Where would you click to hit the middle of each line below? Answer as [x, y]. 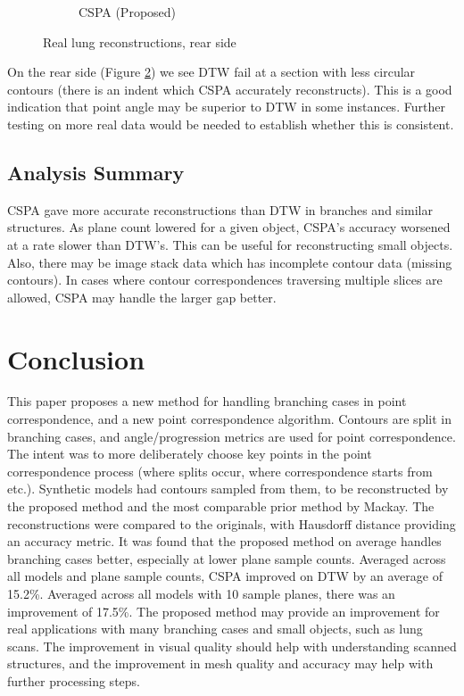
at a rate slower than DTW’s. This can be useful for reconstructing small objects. [230, 244]
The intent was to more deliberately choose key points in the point [190, 454]
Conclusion [76, 358]
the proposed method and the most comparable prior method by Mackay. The [221, 506]
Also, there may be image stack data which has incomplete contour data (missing [230, 262]
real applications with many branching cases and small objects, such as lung [215, 629]
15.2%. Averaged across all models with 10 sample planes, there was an [201, 593]
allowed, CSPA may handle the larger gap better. [142, 297]
